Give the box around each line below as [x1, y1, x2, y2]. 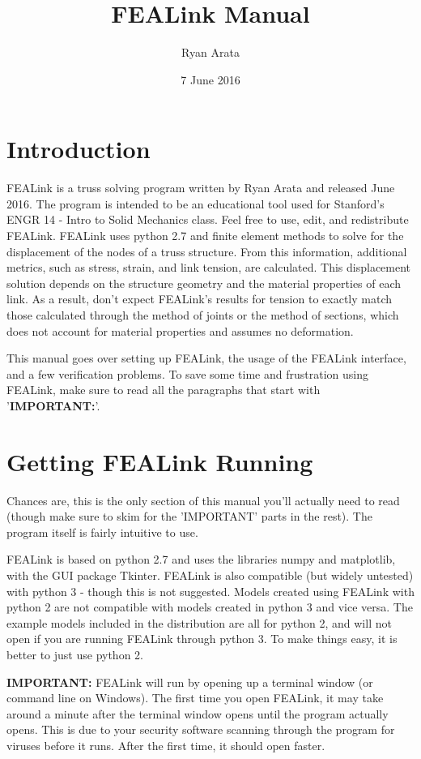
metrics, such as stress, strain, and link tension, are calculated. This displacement [6, 259, 411, 276]
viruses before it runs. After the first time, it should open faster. [6, 737, 325, 753]
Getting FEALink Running [6, 444, 313, 478]
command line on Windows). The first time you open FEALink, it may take [6, 689, 384, 706]
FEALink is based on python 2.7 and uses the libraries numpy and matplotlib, [6, 551, 396, 568]
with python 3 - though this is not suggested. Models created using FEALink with [6, 582, 415, 599]
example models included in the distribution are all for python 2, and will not [6, 614, 392, 631]
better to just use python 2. [6, 646, 143, 663]
